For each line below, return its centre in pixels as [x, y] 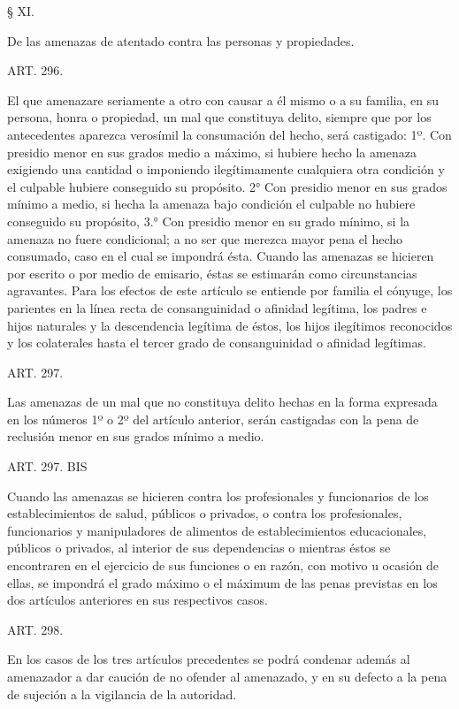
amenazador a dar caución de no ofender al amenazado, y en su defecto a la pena [227, 676]
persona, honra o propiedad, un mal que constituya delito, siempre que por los [219, 117]
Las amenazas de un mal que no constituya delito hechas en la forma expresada [222, 402]
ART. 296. [35, 70]
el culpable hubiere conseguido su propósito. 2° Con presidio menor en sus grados [227, 186]
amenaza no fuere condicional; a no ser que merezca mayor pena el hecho [205, 238]
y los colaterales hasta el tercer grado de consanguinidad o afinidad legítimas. [217, 343]
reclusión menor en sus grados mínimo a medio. [136, 436]
